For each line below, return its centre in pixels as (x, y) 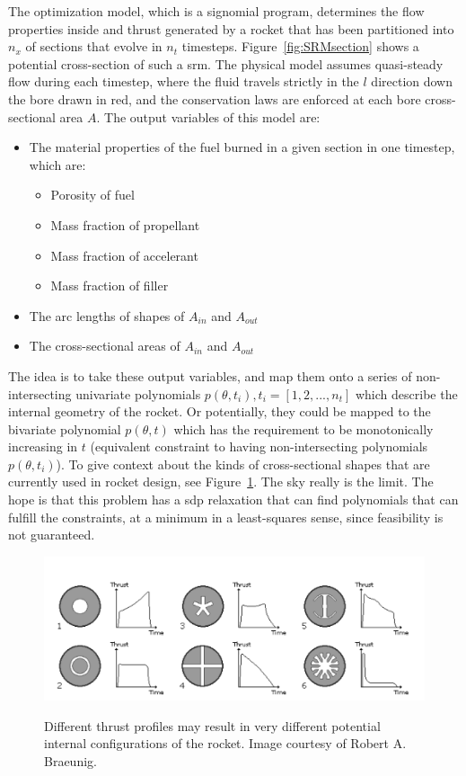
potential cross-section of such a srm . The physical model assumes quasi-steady (226, 63)
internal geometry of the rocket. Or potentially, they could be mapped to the (220, 411)
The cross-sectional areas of (105, 346)
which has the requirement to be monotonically (303, 428)
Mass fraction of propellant (125, 224)
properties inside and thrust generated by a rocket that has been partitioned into (231, 28)
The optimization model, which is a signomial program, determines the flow (216, 11)
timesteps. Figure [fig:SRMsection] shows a (300, 46)
